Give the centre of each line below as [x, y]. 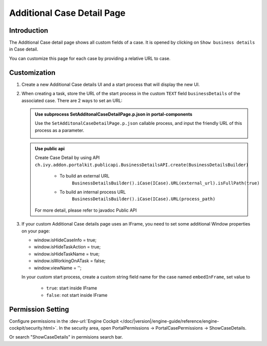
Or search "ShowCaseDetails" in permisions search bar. [66, 337]
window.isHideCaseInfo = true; [65, 240]
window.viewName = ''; [58, 268]
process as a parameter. [60, 130]
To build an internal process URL [93, 192]
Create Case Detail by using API [67, 158]
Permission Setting [39, 309]
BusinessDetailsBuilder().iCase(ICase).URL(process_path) [144, 199]
